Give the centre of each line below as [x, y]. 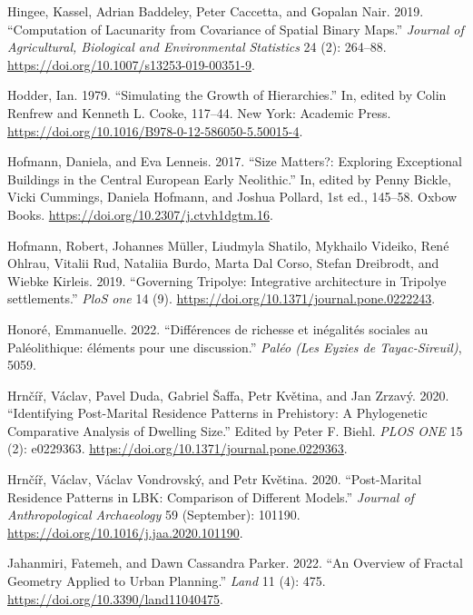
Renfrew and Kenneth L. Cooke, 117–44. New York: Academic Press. [199, 112]
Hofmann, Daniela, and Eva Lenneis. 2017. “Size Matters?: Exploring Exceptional [235, 161]
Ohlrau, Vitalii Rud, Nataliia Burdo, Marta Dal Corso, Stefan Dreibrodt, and [223, 263]
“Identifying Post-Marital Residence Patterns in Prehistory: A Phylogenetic [217, 413]
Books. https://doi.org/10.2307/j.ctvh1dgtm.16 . [140, 214]
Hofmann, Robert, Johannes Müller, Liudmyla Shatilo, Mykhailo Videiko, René [228, 245]
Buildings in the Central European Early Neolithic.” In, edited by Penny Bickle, [229, 179]
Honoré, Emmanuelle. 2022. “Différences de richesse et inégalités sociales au [218, 328]
